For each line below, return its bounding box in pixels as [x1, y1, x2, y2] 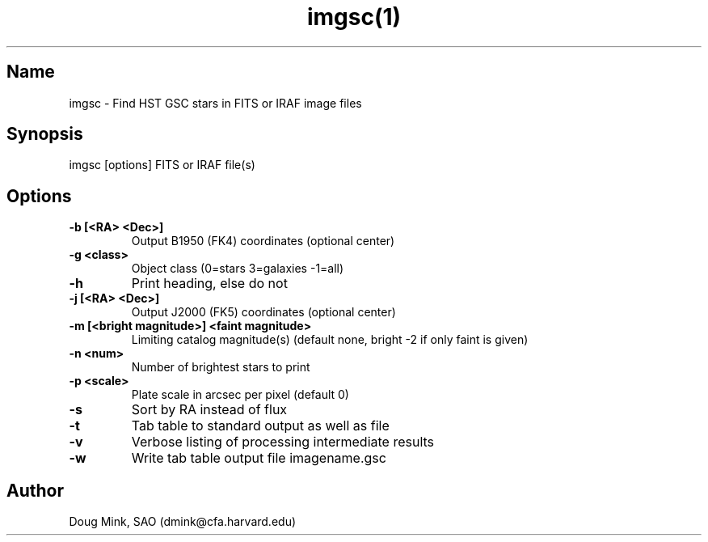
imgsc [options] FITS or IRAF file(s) [69, 158, 255, 172]
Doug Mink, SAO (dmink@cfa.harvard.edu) [69, 514, 297, 529]
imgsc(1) [306, 3, 402, 31]
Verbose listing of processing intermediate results [131, 434, 435, 451]
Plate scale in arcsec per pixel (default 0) [131, 387, 349, 402]
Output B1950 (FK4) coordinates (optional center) [131, 234, 395, 248]
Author [6, 480, 64, 501]
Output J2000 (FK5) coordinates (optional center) [131, 305, 396, 320]
